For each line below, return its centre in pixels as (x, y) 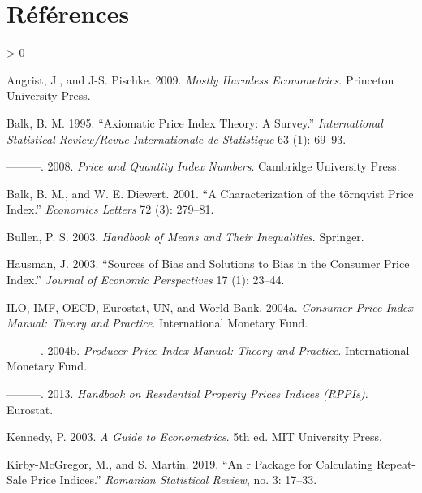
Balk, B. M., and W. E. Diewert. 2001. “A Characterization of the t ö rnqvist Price (210, 193)
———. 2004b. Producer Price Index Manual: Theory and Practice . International (208, 350)
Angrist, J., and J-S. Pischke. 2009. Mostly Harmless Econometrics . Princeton (200, 79)
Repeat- (396, 463)
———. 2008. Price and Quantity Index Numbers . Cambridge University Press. (203, 166)
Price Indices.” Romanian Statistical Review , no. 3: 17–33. (174, 480)
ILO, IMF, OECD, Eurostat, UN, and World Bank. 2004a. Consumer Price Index (210, 307)
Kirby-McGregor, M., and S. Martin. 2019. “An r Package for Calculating (190, 463)
